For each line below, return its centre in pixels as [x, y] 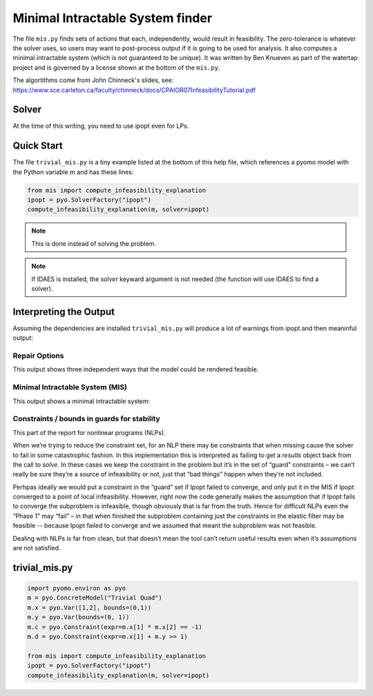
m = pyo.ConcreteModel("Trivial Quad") [95, 598]
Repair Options [38, 356]
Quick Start [38, 146]
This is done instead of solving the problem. [94, 243]
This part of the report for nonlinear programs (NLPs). [89, 432]
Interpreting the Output [64, 312]
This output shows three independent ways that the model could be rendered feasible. [136, 369]
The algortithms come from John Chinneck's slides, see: [93, 80]
